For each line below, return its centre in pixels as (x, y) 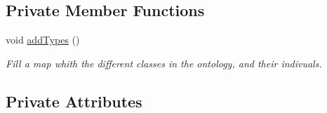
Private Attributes (74, 101)
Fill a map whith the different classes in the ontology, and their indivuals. (164, 63)
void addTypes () (43, 40)
